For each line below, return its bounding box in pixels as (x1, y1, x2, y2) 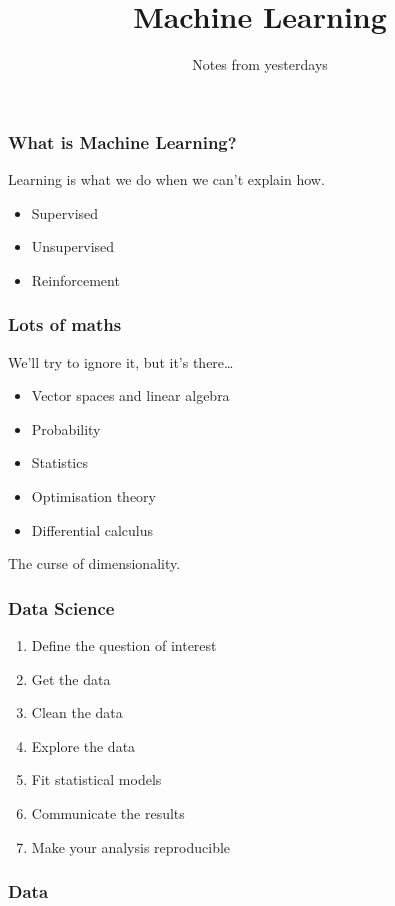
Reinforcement (31, 269, 120, 290)
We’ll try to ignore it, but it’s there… (8, 351, 234, 372)
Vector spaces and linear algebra (31, 385, 230, 406)
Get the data (31, 668, 111, 689)
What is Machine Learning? (8, 129, 237, 154)
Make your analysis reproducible (31, 836, 231, 857)
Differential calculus (31, 519, 154, 540)
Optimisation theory (31, 485, 156, 506)
